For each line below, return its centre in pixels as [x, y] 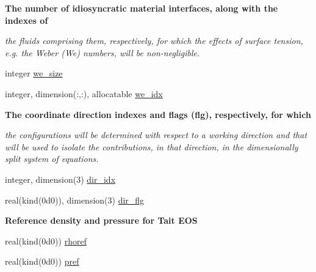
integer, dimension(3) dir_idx [60, 179]
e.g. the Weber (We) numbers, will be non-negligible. [102, 52]
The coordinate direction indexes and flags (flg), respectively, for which [158, 114]
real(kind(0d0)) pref [42, 261]
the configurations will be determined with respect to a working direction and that [156, 135]
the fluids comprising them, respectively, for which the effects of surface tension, [154, 41]
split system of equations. [52, 159]
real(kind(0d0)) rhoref [46, 241]
